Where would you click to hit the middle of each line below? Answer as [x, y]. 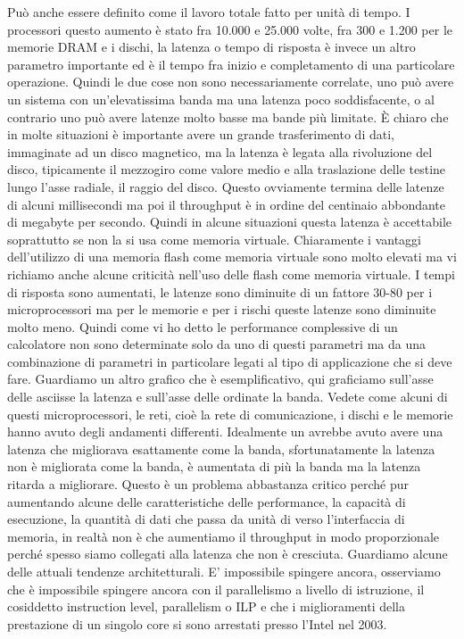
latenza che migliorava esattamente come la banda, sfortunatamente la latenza [221, 448]
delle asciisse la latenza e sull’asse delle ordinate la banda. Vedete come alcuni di [228, 397]
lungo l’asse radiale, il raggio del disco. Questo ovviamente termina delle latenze [226, 186]
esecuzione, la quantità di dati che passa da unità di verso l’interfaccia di [206, 519]
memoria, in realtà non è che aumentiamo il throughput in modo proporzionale [224, 536]
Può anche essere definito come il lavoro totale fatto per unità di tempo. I [209, 12]
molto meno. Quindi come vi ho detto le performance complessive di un [203, 326]
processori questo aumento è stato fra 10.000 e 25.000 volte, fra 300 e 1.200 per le [230, 29]
